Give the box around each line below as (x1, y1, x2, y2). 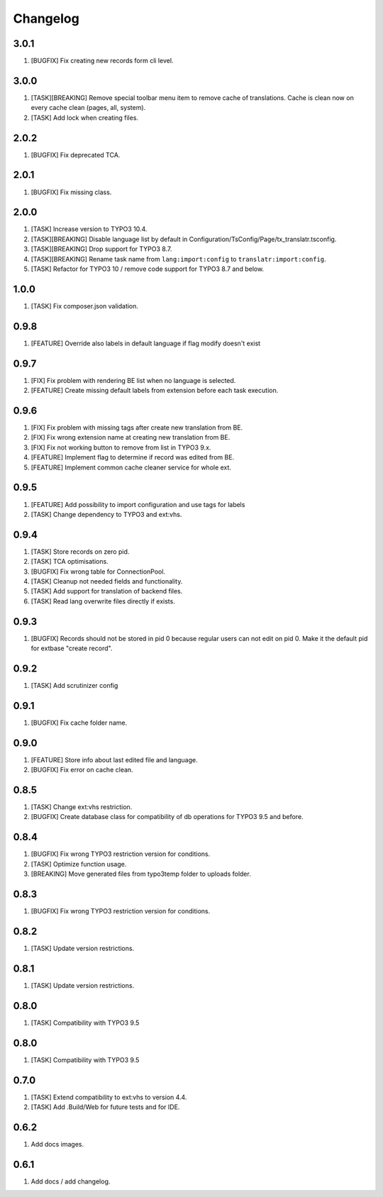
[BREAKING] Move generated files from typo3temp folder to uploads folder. (30, 869, 251, 879)
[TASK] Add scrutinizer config (30, 681, 118, 689)
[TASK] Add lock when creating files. (30, 113, 138, 122)
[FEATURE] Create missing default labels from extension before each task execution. (30, 386, 279, 395)
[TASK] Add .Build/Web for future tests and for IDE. (30, 1103, 180, 1111)
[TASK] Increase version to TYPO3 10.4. (30, 225, 148, 233)
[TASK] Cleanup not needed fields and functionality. (30, 577, 183, 585)
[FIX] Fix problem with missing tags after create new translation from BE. (30, 423, 243, 432)
